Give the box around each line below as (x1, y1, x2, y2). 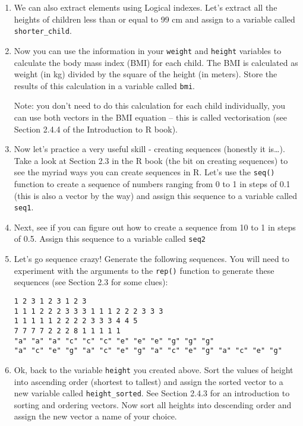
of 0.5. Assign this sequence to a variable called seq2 (14, 232, 206, 245)
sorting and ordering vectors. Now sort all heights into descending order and (14, 398, 292, 411)
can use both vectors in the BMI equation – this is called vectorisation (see (14, 111, 287, 123)
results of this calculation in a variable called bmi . (14, 79, 195, 91)
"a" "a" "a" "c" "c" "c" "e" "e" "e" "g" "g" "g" (14, 336, 214, 345)
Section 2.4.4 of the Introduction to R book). (14, 122, 178, 135)
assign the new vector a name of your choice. (14, 410, 177, 422)
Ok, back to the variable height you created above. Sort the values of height (14, 363, 293, 375)
